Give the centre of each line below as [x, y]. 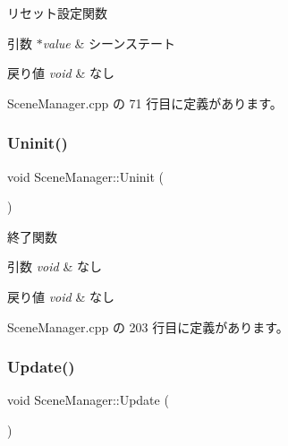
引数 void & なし [55, 266]
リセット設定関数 [57, 13]
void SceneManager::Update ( [88, 400]
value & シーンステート [109, 43]
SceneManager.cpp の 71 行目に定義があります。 [145, 103]
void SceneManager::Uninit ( [86, 176]
